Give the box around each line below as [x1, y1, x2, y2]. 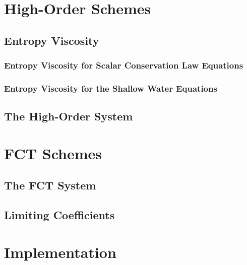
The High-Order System [4, 108, 133, 124]
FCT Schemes [4, 143, 102, 163]
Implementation [4, 241, 116, 262]
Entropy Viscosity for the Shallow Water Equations [4, 82, 217, 94]
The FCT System [4, 177, 96, 193]
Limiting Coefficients [4, 207, 115, 223]
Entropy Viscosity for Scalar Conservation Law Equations [4, 59, 243, 72]
